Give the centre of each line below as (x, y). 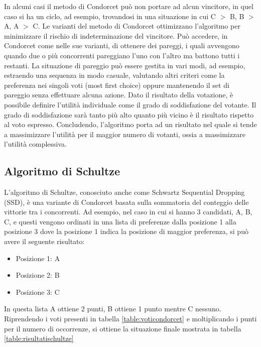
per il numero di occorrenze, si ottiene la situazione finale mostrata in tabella (123, 328)
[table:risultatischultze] (39, 338)
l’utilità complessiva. (35, 144)
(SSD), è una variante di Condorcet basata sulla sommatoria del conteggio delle (126, 202)
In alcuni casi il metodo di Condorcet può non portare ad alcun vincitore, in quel (129, 6)
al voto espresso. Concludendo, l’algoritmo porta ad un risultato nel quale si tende (130, 124)
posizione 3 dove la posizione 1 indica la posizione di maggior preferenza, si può (126, 231)
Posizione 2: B (38, 275)
